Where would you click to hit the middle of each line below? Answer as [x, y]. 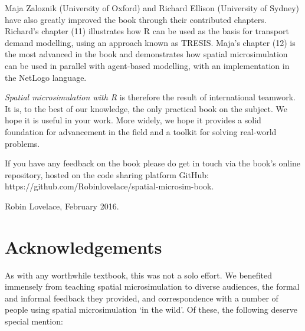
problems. [22, 143]
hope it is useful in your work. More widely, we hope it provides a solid [133, 120]
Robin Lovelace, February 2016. [62, 206]
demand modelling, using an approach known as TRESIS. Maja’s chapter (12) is [150, 42]
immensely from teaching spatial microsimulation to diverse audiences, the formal [152, 286]
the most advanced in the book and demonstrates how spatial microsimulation [146, 54]
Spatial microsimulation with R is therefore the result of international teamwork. [150, 97]
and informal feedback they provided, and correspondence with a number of [142, 298]
